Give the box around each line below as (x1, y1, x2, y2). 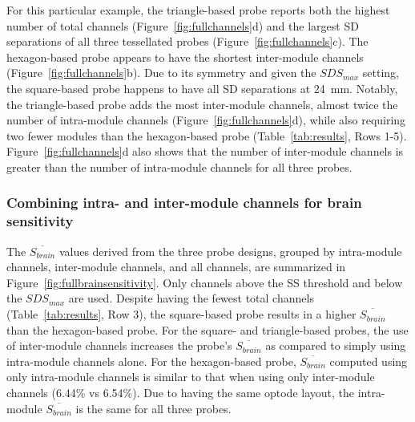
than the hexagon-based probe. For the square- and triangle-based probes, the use (6, 321, 409, 338)
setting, (362, 64, 400, 81)
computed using (329, 352, 408, 369)
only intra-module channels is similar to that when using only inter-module (6, 368, 375, 385)
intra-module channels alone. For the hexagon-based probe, (6, 352, 296, 369)
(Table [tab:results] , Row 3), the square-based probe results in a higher (6, 306, 357, 323)
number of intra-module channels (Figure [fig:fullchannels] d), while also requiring (6, 112, 406, 128)
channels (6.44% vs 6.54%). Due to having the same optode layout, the (6, 384, 355, 401)
